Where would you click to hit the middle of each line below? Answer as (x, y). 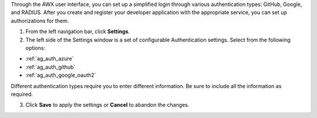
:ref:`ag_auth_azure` (50, 59)
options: (36, 48)
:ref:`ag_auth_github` (50, 67)
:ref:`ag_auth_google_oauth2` (61, 75)
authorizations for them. (40, 21)
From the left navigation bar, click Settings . (78, 32)
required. (22, 94)
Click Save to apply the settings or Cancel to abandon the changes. (107, 105)
